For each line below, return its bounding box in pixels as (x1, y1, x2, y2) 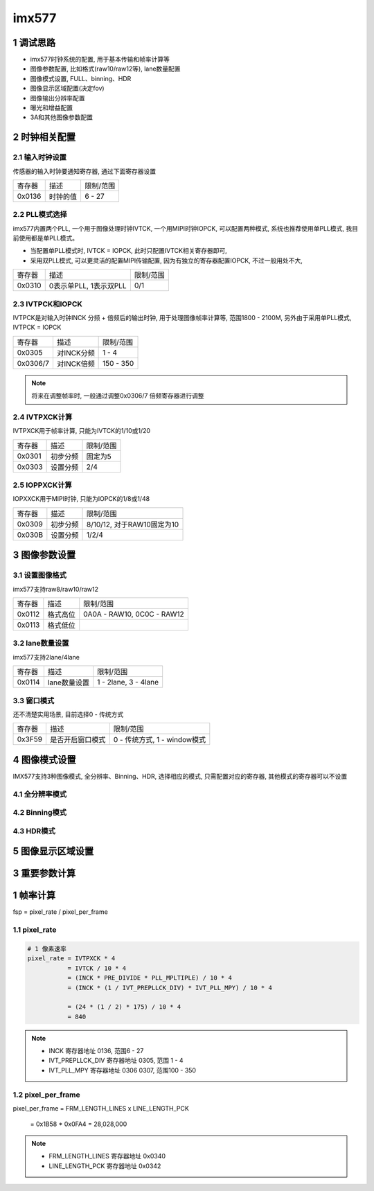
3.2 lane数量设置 (12, 638, 69, 648)
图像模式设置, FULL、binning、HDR (30, 74, 132, 82)
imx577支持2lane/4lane (12, 653, 80, 661)
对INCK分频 (56, 348, 95, 358)
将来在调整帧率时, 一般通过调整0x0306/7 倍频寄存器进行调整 (31, 391, 204, 400)
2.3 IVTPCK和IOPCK (12, 299, 83, 308)
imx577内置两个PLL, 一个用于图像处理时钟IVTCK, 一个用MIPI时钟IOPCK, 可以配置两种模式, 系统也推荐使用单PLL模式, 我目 (12, 224, 358, 232)
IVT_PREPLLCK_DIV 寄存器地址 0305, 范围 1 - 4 (48, 1057, 184, 1065)
